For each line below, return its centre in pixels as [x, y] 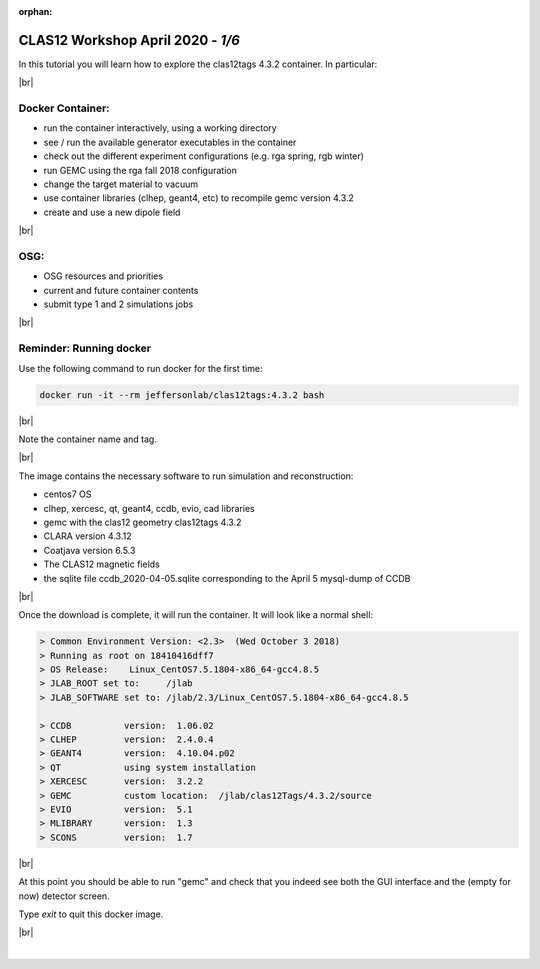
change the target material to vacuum [121, 184]
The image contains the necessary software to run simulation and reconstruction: [186, 476]
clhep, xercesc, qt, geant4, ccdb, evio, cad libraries [149, 508]
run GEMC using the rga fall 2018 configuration [140, 170]
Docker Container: [64, 108]
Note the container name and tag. [87, 439]
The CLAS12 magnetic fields [101, 564]
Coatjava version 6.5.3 [89, 550]
